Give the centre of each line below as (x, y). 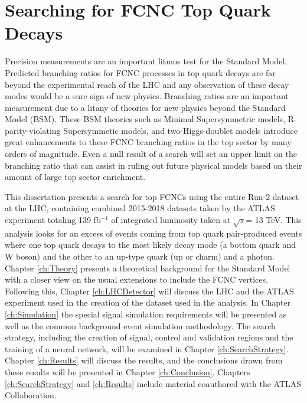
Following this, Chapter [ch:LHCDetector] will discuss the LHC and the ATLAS (149, 291)
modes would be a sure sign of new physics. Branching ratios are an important (147, 96)
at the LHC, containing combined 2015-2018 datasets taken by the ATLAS (140, 208)
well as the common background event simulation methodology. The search (140, 325)
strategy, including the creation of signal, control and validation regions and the (149, 337)
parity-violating (33, 130)
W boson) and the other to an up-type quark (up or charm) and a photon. (140, 256)
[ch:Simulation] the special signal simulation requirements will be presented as (146, 314)
